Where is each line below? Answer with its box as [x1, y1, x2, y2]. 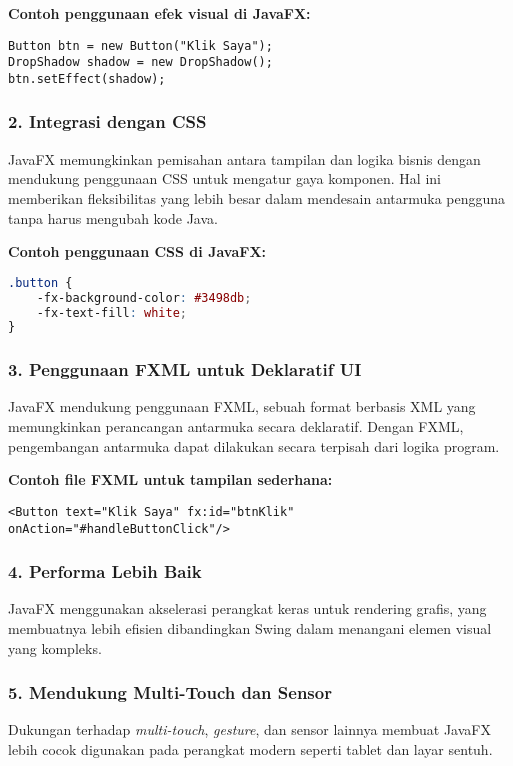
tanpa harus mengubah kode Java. [8, 207, 218, 228]
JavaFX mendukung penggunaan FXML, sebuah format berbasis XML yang [8, 396, 476, 417]
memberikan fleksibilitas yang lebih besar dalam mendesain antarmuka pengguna [8, 187, 506, 208]
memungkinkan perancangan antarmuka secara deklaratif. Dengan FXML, [8, 416, 464, 437]
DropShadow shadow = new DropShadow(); [8, 55, 273, 70]
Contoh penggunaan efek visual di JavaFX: [8, 3, 311, 23]
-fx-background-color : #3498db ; [36, 290, 252, 305]
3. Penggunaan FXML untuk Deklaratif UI [8, 357, 362, 382]
